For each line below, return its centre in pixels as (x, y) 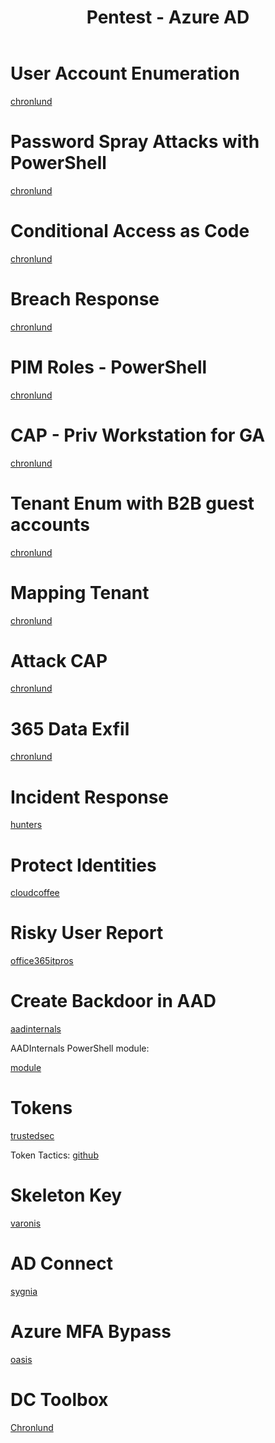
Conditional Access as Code (130, 231)
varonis (26, 1223)
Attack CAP (59, 660)
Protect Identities (83, 865)
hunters (26, 825)
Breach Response (85, 299)
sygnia (24, 1291)
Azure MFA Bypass (91, 1332)
